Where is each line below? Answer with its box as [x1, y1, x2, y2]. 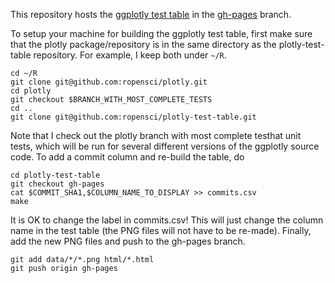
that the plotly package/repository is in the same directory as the [10, 39, 277, 50]
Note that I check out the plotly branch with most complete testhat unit [10, 130, 302, 141]
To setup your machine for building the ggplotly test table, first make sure [10, 28, 313, 39]
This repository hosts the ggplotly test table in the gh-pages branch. [10, 9, 292, 20]
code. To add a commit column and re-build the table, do [10, 151, 245, 163]
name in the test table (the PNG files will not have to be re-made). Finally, [10, 225, 312, 236]
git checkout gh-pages [10, 179, 105, 189]
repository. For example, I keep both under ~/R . [33, 49, 227, 61]
